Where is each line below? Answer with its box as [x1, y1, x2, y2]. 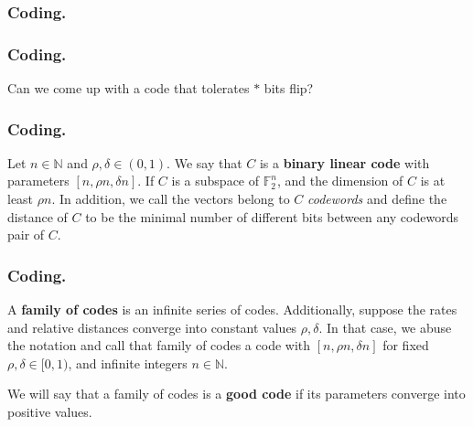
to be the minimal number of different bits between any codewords [85, 207, 458, 226]
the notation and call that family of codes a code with [7, 336, 311, 355]
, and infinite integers [68, 353, 188, 372]
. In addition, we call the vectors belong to [51, 189, 290, 208]
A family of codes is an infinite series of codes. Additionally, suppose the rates [7, 300, 457, 319]
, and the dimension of [276, 171, 403, 190]
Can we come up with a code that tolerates [7, 79, 250, 98]
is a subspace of [171, 171, 260, 190]
